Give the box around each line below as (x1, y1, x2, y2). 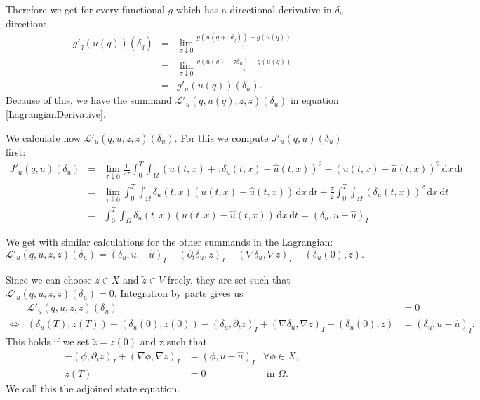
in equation (290, 93, 339, 107)
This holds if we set (6, 334, 90, 349)
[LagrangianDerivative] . (6, 107, 106, 121)
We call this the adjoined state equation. (6, 380, 180, 395)
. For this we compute (174, 130, 269, 145)
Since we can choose (6, 272, 92, 286)
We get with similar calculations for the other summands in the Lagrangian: (6, 234, 333, 249)
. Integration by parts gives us (114, 286, 244, 300)
